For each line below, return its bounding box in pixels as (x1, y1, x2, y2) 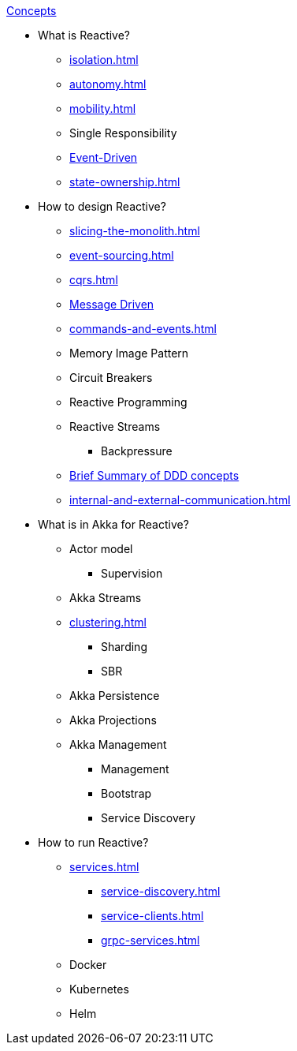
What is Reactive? (38, 28, 131, 42)
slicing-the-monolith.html (69, 224, 200, 238)
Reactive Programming (69, 395, 187, 409)
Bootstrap (101, 787, 152, 800)
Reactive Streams (69, 420, 161, 433)
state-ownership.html (69, 175, 180, 189)
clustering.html (69, 615, 147, 629)
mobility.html (69, 102, 136, 115)
